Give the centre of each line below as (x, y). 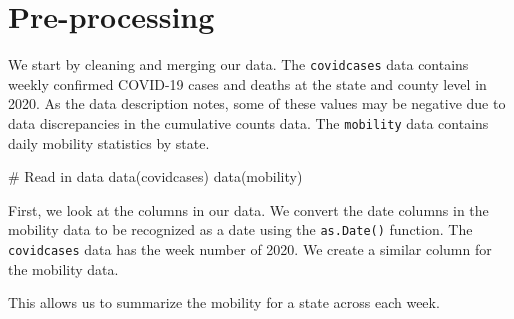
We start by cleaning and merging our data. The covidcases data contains (238, 64)
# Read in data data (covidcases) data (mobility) (155, 176)
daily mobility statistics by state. (109, 142)
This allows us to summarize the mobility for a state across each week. (224, 302)
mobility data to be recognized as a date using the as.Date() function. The (240, 229)
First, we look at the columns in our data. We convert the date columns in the (248, 209)
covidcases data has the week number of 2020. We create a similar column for (250, 249)
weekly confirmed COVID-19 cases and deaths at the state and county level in (247, 83)
